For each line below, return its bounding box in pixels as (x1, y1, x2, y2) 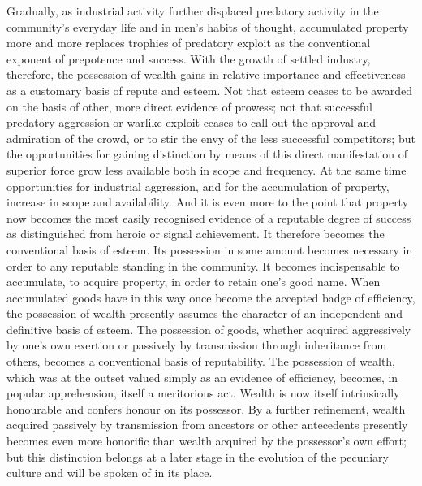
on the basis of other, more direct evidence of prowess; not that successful (6, 98, 372, 115)
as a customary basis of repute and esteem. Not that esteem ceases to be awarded (6, 81, 412, 98)
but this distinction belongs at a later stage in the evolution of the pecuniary (6, 448, 389, 465)
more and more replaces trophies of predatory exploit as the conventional (6, 34, 371, 51)
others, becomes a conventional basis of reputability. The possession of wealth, (6, 353, 396, 370)
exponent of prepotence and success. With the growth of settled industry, (6, 50, 371, 67)
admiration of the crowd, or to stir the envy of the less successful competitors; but (6, 129, 416, 146)
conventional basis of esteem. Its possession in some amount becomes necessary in (6, 241, 413, 258)
